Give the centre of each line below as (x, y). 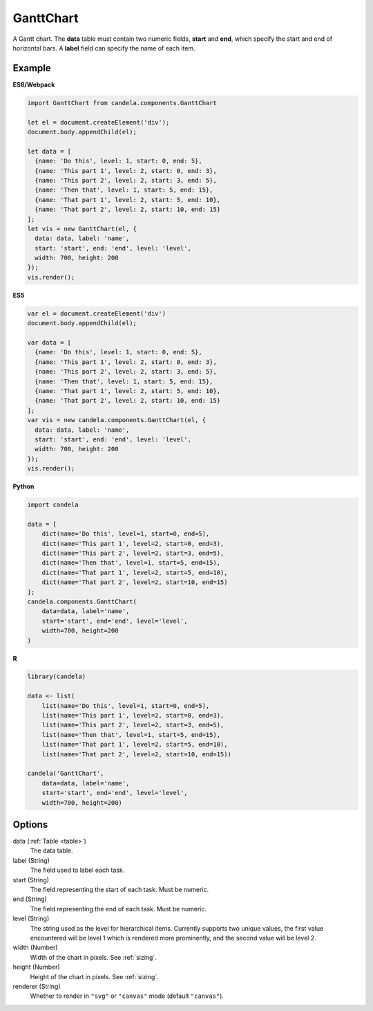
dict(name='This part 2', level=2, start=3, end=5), (133, 553)
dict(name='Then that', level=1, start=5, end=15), (131, 563)
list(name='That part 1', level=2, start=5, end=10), (135, 745)
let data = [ (49, 151)
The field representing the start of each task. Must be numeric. (119, 890)
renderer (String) (37, 986)
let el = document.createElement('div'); (98, 122)
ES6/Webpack (34, 84)
